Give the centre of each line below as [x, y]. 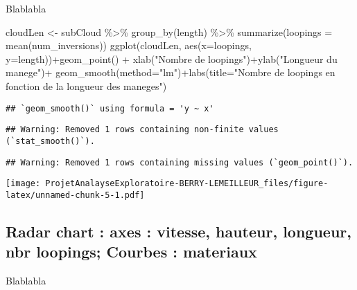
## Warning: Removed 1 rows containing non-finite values [142, 130]
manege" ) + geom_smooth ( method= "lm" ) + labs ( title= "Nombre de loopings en [171, 72]
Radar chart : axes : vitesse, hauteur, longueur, [178, 231]
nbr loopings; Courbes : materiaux [131, 252]
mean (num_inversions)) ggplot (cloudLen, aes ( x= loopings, [129, 45]
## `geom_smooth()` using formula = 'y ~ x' [110, 108]
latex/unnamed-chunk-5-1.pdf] [75, 195]
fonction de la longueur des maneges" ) [86, 85]
